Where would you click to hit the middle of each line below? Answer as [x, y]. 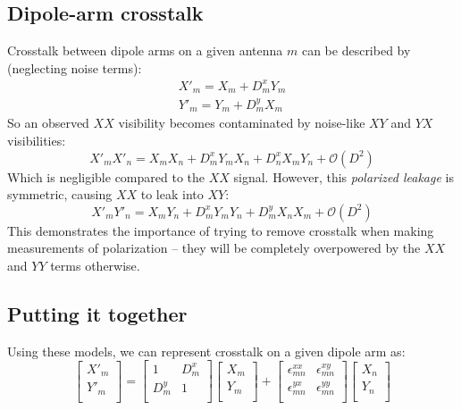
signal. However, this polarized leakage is [344, 176]
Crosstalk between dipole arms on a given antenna [145, 50]
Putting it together [97, 313]
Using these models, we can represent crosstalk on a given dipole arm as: [206, 351]
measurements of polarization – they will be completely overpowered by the [214, 248]
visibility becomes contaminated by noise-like [242, 123]
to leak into [172, 194]
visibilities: [37, 140]
